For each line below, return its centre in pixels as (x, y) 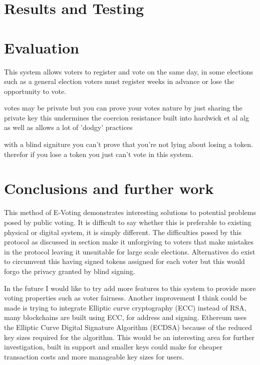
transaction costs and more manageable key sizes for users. (94, 356)
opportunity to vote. (35, 91)
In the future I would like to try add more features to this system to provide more (130, 288)
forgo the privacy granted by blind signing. (70, 271)
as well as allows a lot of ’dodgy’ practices (68, 127)
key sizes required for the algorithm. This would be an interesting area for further (129, 337)
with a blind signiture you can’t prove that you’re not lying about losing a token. (128, 144)
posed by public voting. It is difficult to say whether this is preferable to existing (128, 222)
